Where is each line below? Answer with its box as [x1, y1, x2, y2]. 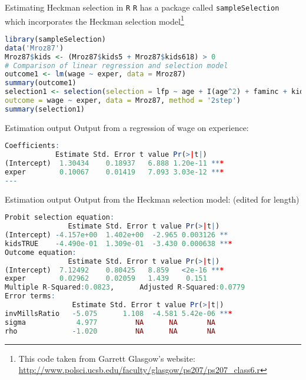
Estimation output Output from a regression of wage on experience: [5, 121, 249, 133]
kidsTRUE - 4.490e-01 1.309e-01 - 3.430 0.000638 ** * [5, 239, 232, 248]
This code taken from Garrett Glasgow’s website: [18, 352, 195, 364]
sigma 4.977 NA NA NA [5, 318, 215, 327]
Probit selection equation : [5, 213, 115, 222]
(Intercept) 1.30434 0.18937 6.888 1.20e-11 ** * [5, 159, 224, 168]
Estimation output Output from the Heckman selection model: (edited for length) [5, 193, 300, 205]
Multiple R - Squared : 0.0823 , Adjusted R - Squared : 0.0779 [5, 283, 245, 292]
